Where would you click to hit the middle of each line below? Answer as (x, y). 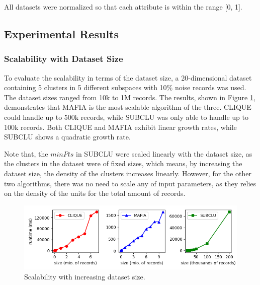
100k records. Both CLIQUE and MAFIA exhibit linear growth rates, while (120, 127)
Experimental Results (61, 33)
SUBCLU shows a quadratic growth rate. (67, 137)
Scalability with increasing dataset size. (85, 277)
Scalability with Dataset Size (64, 59)
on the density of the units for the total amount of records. (95, 193)
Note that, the (26, 153)
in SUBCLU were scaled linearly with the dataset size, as (164, 153)
